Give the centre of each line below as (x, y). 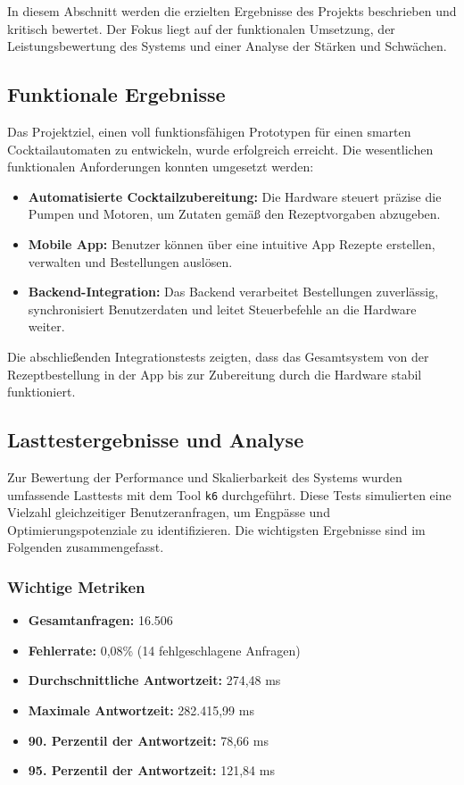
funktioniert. (41, 392)
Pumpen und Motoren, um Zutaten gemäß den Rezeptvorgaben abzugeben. (234, 214)
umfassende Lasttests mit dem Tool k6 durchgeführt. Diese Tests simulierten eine (229, 494)
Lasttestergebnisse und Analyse (156, 440)
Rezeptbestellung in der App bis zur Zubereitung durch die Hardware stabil (215, 374)
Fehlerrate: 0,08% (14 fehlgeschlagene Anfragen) (164, 650)
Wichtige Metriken (76, 586)
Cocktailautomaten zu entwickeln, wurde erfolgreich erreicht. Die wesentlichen (220, 149)
